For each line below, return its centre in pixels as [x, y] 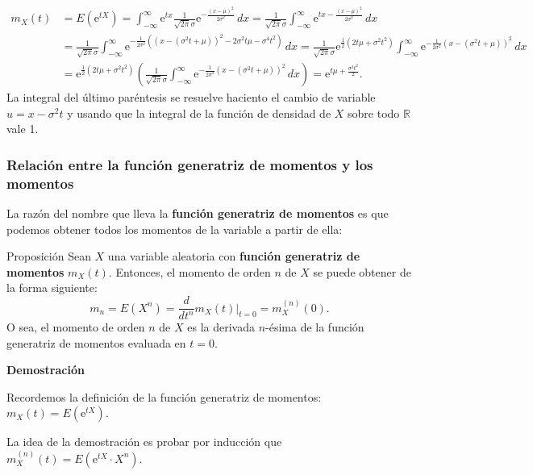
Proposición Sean [49, 256]
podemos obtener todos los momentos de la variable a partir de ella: [175, 229]
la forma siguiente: [52, 287]
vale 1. [23, 129]
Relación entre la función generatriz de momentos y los [190, 164]
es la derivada [221, 327]
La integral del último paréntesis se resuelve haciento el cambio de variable [191, 97]
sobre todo [374, 112]
